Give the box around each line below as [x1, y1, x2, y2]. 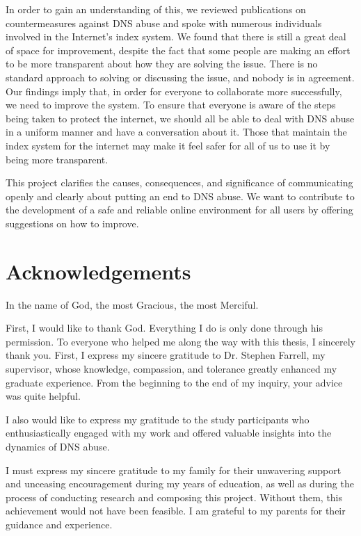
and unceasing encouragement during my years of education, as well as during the [6, 476, 354, 491]
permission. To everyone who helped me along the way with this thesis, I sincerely [6, 334, 355, 348]
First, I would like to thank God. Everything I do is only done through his [6, 320, 323, 335]
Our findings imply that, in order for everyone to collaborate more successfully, [6, 83, 342, 98]
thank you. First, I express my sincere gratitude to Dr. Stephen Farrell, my [6, 348, 326, 362]
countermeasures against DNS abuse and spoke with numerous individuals [6, 15, 322, 30]
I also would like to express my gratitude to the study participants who [6, 412, 310, 426]
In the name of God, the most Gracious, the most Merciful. [6, 297, 259, 311]
